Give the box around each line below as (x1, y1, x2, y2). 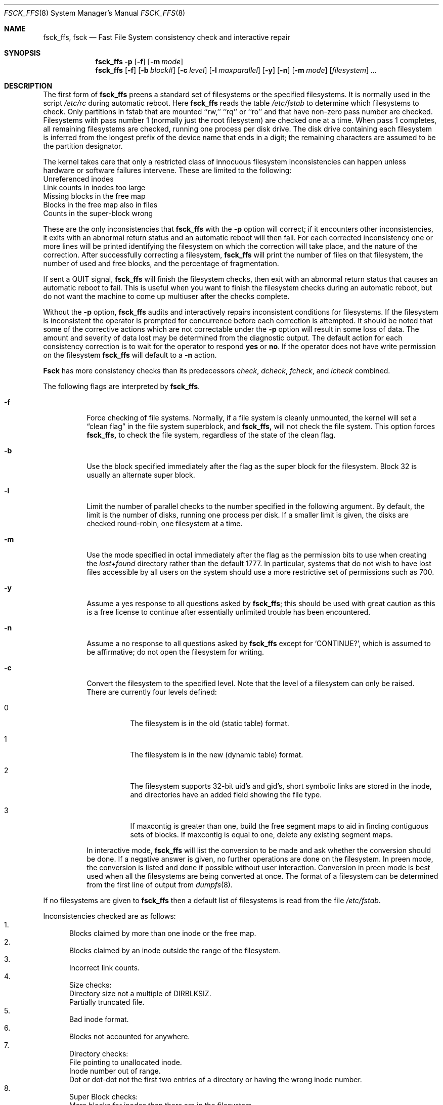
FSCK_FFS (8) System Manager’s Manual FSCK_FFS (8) (4, 9, 186, 17)
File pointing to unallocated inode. (69, 1058, 182, 1067)
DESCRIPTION (4, 81, 53, 90)
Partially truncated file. (69, 998, 145, 1006)
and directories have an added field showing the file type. (130, 790, 322, 799)
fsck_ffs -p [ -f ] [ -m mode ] (95, 57, 184, 66)
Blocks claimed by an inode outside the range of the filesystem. (69, 946, 281, 955)
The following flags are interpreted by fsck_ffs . (43, 382, 200, 391)
